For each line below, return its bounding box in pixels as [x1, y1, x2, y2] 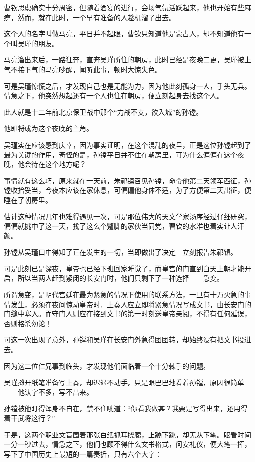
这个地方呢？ [45, 159, 86, 169]
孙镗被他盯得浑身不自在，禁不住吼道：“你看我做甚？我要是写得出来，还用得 [4, 403, 248, 413]
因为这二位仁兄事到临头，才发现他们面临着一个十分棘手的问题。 [4, 360, 210, 371]
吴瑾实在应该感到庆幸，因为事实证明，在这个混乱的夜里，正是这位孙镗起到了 [4, 139, 251, 150]
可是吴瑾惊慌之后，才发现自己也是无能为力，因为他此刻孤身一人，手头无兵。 [4, 80, 251, 91]
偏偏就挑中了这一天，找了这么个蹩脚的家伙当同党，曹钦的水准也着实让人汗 [4, 221, 244, 231]
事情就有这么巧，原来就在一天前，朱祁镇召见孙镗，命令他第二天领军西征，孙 [4, 175, 251, 185]
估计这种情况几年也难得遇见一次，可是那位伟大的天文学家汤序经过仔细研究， [4, 211, 251, 221]
